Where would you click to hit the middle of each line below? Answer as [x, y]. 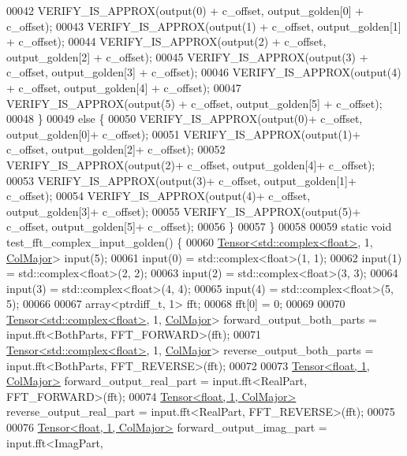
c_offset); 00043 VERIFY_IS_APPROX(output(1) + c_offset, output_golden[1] [204, 26]
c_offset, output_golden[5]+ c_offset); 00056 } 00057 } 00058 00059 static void [199, 226]
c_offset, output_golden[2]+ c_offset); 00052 [116, 149]
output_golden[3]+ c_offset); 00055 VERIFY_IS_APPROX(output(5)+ [184, 211]
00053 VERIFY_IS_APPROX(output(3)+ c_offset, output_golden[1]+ [181, 180]
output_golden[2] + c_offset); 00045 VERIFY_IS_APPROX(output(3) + [187, 56]
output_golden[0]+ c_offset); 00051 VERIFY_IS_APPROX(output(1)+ [184, 133]
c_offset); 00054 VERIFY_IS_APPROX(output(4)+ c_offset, [159, 196]
